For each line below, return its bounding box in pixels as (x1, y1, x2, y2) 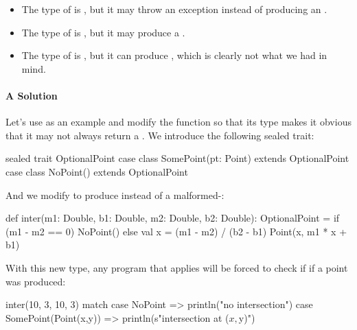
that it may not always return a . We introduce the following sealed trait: (5, 128, 314, 142)
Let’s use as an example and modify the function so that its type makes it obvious (5, 115, 352, 129)
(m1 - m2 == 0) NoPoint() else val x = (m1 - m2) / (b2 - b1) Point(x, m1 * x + (5, 224, 347, 238)
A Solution (5, 88, 58, 102)
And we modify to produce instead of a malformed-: (5, 187, 224, 202)
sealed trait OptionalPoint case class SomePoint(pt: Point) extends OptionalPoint (5, 151, 349, 165)
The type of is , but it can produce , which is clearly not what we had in (21, 48, 327, 62)
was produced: (5, 274, 66, 288)
